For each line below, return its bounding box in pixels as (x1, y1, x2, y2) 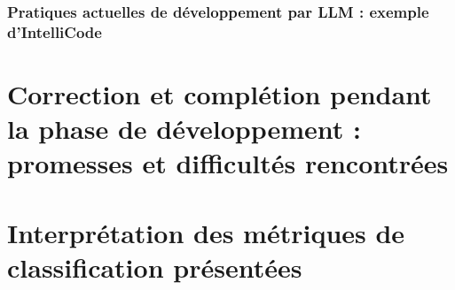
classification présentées (7, 248, 302, 285)
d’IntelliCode (7, 20, 102, 42)
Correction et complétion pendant (7, 75, 432, 111)
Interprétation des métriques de (7, 214, 405, 250)
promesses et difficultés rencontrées (7, 145, 449, 181)
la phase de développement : (7, 111, 362, 147)
